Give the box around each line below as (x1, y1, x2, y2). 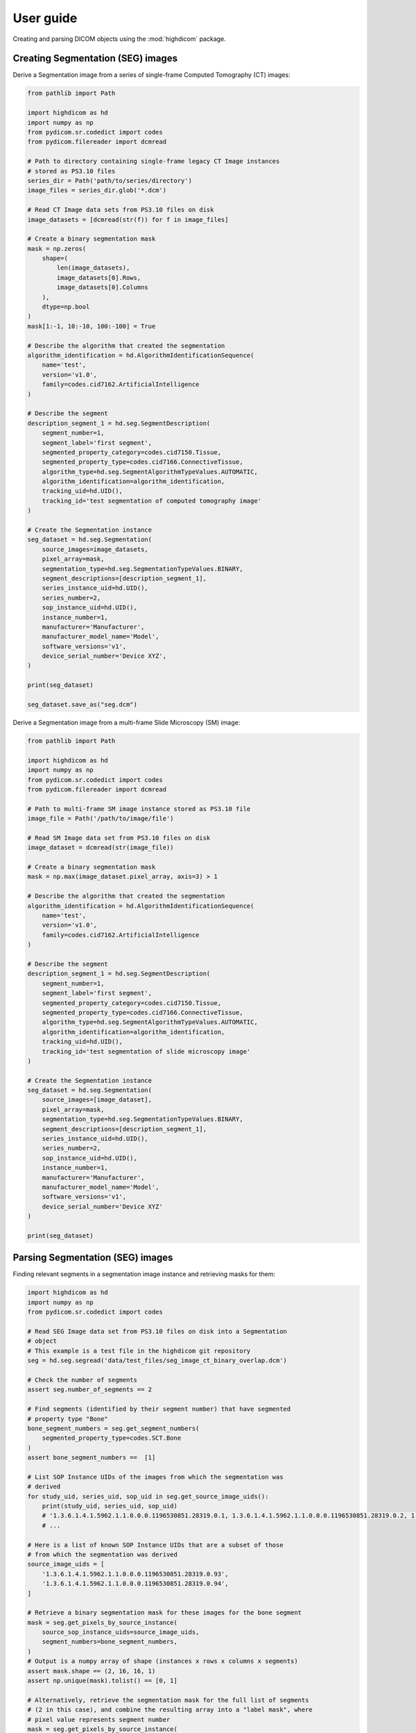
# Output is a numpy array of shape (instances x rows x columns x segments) (27, 1657, 298, 1665)
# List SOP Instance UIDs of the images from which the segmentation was (27, 1473, 284, 1481)
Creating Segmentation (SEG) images (12, 53, 178, 64)
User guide (12, 10, 78, 26)
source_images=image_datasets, (42, 545, 148, 553)
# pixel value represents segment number (27, 1716, 171, 1723)
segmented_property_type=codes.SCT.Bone (42, 1434, 182, 1442)
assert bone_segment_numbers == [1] (27, 1454, 156, 1462)
